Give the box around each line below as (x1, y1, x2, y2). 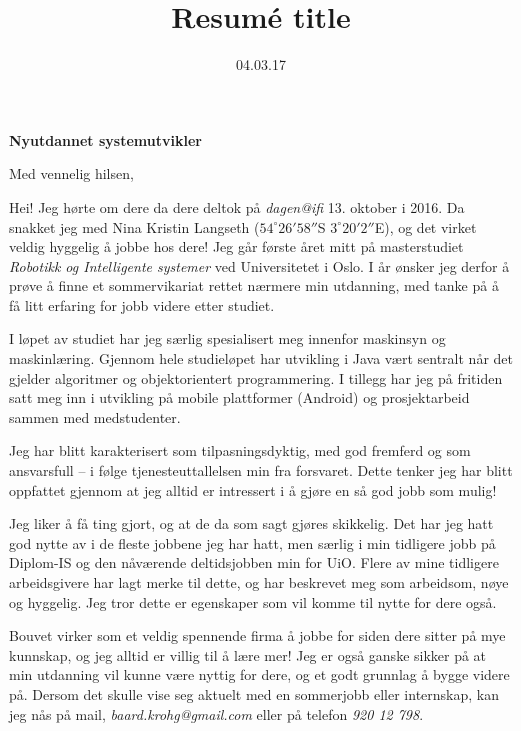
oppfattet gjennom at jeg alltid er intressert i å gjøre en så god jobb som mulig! (9, 479, 497, 500)
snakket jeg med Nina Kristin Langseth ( (9, 216, 260, 237)
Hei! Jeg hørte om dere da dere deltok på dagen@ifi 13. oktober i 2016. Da (9, 196, 465, 217)
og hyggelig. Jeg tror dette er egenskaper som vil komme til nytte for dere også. (9, 591, 497, 612)
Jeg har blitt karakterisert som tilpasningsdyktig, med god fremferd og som (9, 440, 471, 461)
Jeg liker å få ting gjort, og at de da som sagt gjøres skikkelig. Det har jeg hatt (9, 513, 494, 534)
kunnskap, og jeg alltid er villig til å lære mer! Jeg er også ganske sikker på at (9, 644, 487, 665)
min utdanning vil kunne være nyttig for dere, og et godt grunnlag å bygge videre (9, 664, 510, 685)
